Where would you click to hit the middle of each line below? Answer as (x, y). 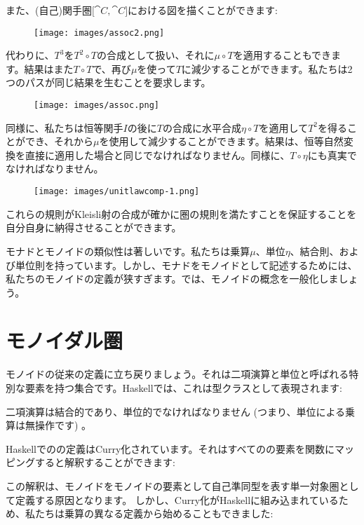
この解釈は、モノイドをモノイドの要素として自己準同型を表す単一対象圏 (173, 485)
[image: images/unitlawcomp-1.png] (117, 192)
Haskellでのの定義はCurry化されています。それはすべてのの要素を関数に (170, 448)
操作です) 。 (63, 425)
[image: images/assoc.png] (96, 105)
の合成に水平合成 (202, 127)
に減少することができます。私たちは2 (267, 68)
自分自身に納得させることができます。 (94, 227)
